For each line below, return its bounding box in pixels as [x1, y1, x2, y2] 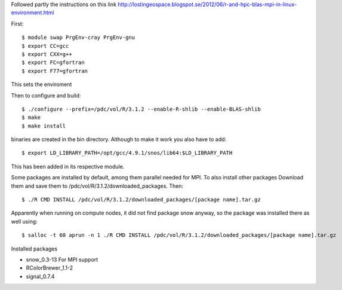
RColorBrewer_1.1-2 [26, 264, 73, 271]
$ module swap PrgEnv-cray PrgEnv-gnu [21, 34, 135, 41]
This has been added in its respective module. [11, 163, 125, 170]
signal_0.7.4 [26, 273, 55, 280]
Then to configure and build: [11, 91, 81, 99]
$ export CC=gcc [21, 42, 69, 49]
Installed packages [11, 245, 58, 252]
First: [11, 20, 24, 27]
